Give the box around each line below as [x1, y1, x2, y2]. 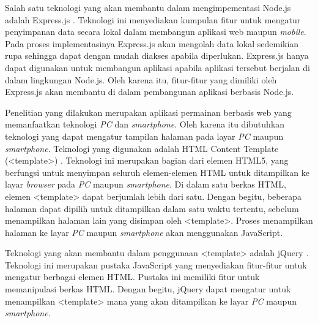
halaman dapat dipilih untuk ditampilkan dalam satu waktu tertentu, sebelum [5, 202, 299, 215]
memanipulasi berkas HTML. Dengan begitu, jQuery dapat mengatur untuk [5, 283, 291, 295]
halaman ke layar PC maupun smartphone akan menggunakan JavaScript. [5, 226, 283, 238]
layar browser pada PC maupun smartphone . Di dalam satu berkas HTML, [5, 178, 286, 191]
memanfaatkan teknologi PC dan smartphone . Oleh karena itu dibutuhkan [5, 118, 285, 131]
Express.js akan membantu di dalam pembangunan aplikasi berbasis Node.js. [5, 85, 294, 98]
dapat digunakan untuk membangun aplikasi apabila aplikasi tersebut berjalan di [5, 61, 310, 74]
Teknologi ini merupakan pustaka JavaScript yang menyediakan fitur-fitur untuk [5, 258, 307, 271]
